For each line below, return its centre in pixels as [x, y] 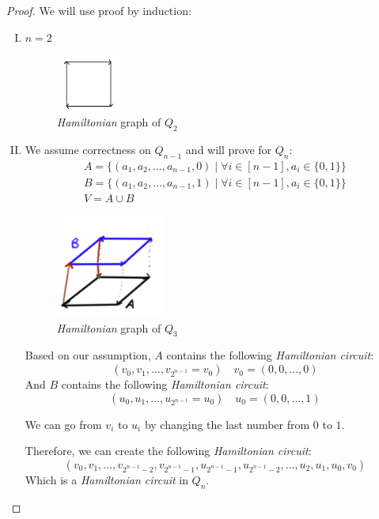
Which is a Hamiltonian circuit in [106, 479]
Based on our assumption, [88, 355]
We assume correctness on [88, 150]
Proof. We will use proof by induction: [99, 10]
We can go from [63, 424]
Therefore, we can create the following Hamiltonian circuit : [168, 451]
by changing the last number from [227, 424]
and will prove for [229, 150]
